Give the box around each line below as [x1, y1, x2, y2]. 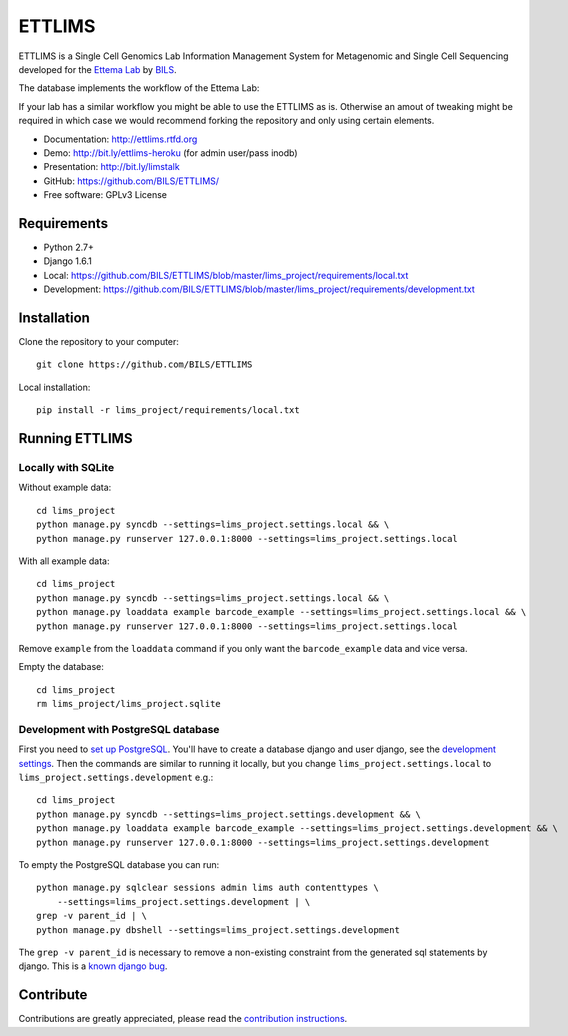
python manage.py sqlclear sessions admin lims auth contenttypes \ [36, 882, 379, 894]
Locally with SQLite [18, 461, 115, 474]
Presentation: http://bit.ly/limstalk [43, 161, 180, 173]
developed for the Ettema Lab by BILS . [18, 63, 177, 75]
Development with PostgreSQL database [18, 722, 220, 736]
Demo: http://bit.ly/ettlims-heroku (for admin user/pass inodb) [43, 146, 299, 159]
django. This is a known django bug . [18, 960, 168, 972]
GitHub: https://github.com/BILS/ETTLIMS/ [43, 175, 220, 187]
